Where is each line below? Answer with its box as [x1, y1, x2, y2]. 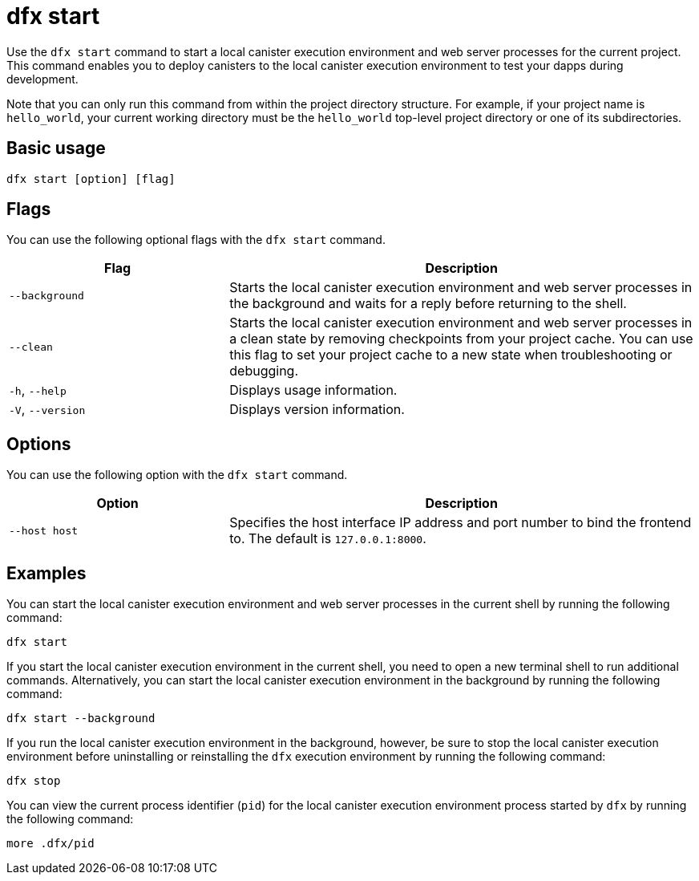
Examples [6, 562, 87, 583]
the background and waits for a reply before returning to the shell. [229, 295, 627, 312]
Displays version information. [229, 401, 405, 418]
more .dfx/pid [6, 837, 95, 851]
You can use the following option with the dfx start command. [6, 468, 348, 482]
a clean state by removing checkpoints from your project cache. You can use [229, 331, 693, 347]
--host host [9, 524, 79, 537]
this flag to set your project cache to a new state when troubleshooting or [229, 347, 673, 363]
